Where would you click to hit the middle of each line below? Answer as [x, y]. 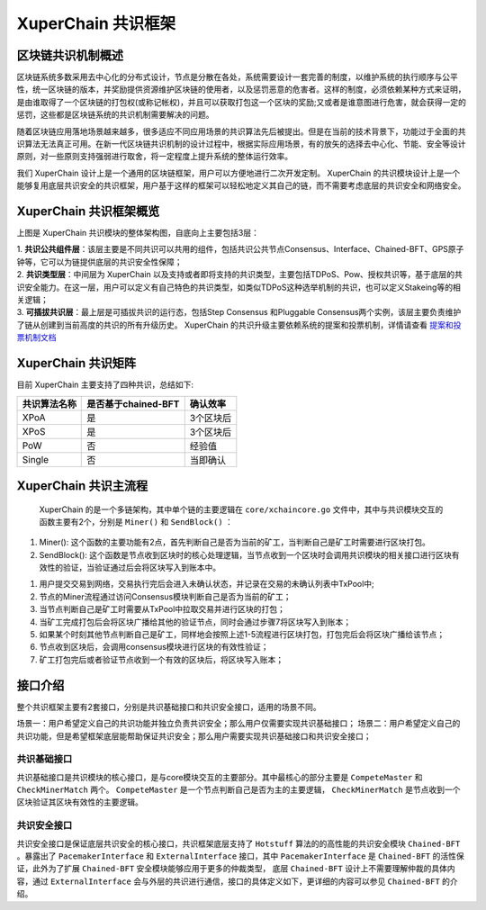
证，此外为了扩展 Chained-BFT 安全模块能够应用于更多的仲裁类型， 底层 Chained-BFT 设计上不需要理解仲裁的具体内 [236, 869]
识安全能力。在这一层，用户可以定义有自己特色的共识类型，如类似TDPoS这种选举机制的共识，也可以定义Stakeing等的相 [238, 287]
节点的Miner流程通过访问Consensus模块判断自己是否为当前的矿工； [165, 596]
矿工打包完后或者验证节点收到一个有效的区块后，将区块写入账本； [161, 659]
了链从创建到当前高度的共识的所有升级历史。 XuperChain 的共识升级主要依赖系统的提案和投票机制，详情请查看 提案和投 [239, 325]
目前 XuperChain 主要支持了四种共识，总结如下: [105, 385]
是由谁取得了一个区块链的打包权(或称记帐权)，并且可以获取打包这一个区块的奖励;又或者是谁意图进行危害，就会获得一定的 [242, 102]
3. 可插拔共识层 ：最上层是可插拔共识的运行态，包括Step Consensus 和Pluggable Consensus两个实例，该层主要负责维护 [239, 312]
